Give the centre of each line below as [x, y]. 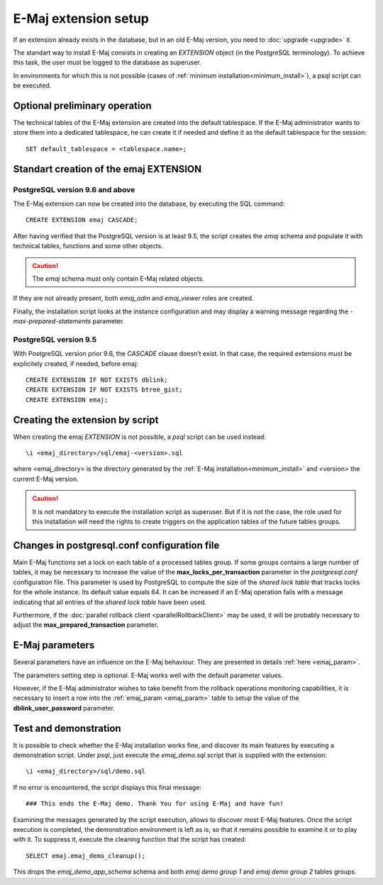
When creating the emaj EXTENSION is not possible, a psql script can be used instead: [139, 437]
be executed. [32, 86]
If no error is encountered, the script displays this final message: [107, 787]
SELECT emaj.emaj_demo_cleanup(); [85, 856]
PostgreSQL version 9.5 [55, 339]
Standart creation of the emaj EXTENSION [107, 169]
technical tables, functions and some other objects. [88, 246]
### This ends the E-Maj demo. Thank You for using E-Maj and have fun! [155, 804]
